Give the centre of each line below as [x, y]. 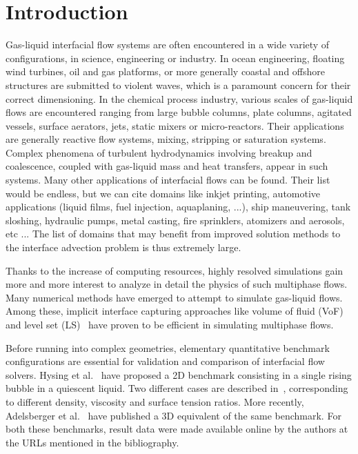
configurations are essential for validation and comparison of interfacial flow [165, 361]
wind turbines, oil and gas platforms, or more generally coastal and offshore [166, 71]
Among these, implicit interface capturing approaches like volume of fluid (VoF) [175, 311]
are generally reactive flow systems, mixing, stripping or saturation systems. [166, 139]
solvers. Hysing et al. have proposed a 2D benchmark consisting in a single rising [179, 374]
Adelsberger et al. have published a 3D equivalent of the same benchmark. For [173, 415]
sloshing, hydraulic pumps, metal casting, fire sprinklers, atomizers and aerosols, [175, 220]
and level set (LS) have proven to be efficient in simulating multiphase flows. [170, 324]
